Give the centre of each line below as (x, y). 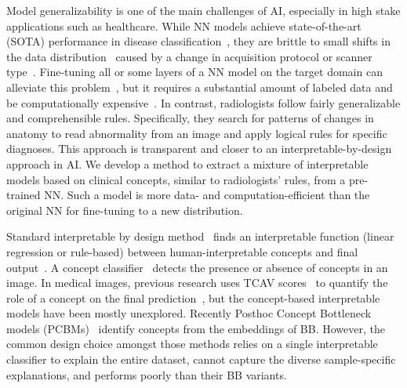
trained (24, 195)
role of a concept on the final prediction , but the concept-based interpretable (193, 297)
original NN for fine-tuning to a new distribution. (125, 210)
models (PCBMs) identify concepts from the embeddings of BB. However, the (196, 328)
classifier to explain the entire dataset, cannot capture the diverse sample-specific (201, 359)
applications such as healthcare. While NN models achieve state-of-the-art (184, 25)
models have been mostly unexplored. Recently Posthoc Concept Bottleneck (189, 313)
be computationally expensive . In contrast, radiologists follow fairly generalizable (203, 102)
